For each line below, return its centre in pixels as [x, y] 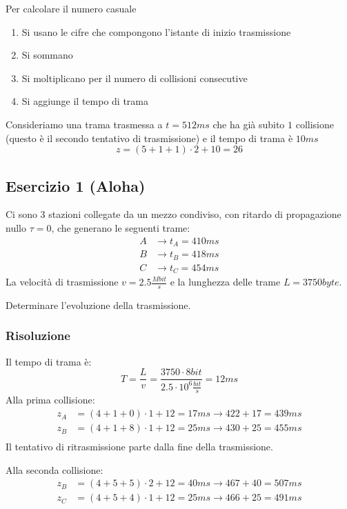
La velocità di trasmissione [62, 281]
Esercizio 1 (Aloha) [76, 185]
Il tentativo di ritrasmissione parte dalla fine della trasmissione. [139, 447]
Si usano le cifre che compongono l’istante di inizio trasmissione [156, 31]
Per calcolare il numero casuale [71, 8]
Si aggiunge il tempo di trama [85, 101]
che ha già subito [249, 124]
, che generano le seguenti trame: [121, 227]
